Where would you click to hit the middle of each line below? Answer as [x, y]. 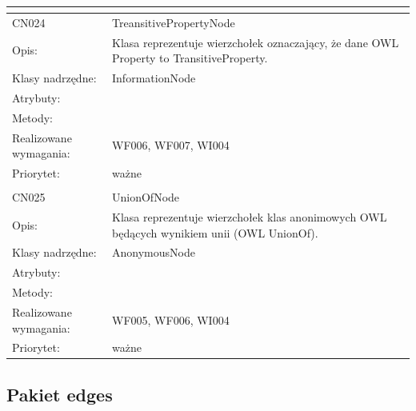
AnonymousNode [154, 252]
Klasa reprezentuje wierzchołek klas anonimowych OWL [250, 216]
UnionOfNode [146, 197]
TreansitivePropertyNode [174, 22]
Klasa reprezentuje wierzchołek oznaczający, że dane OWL [256, 42]
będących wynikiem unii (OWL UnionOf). [215, 232]
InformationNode [154, 78]
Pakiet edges [60, 394]
